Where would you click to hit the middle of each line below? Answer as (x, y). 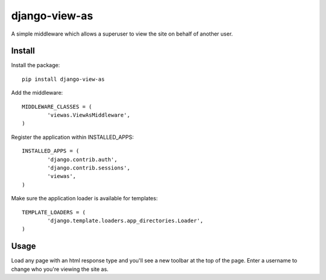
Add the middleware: (37, 93)
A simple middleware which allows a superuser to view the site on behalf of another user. (122, 34)
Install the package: (36, 65)
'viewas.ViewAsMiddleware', (89, 115)
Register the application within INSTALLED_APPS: (72, 137)
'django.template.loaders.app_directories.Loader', (125, 221)
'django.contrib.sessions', (89, 168)
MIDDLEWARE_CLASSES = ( (57, 107)
